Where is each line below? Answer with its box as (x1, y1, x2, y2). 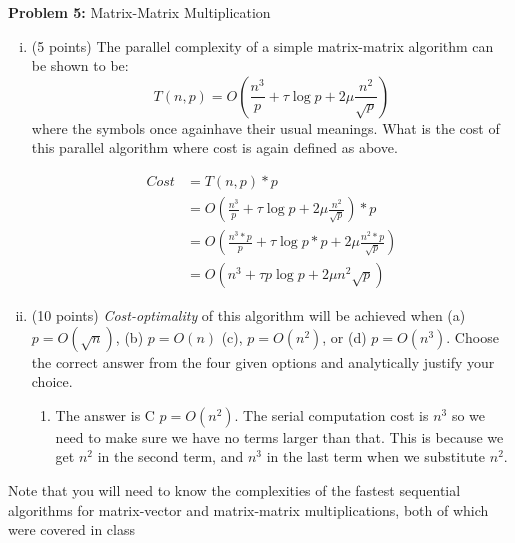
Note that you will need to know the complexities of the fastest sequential (8, 480, 461, 501)
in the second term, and (97, 446, 244, 467)
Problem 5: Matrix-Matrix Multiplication (8, 2, 271, 22)
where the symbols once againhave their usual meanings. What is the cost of (31, 117, 500, 138)
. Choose (446, 326, 499, 347)
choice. (31, 371, 73, 392)
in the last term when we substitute (266, 446, 486, 467)
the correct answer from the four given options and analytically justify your (31, 351, 495, 372)
